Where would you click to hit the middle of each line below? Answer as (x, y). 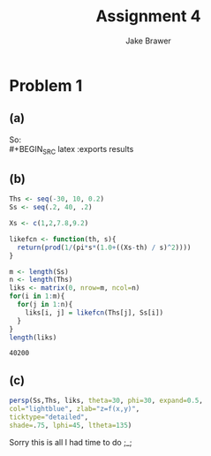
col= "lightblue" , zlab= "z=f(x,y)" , (75, 409)
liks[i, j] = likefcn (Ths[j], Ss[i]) (94, 312)
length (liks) (33, 338)
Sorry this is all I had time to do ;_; (71, 442)
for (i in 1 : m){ (37, 296)
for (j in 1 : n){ (45, 305)
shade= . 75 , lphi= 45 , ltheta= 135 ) (71, 425)
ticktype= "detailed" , (49, 417)
